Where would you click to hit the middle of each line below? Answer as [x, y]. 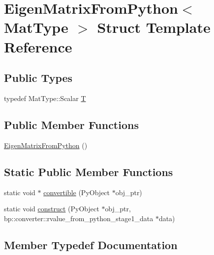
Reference [38, 46]
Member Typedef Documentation [91, 244]
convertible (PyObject [77, 192]
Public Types [38, 78]
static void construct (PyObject [52, 209]
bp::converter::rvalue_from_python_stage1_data [79, 218]
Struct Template [154, 27]
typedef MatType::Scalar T [45, 98]
